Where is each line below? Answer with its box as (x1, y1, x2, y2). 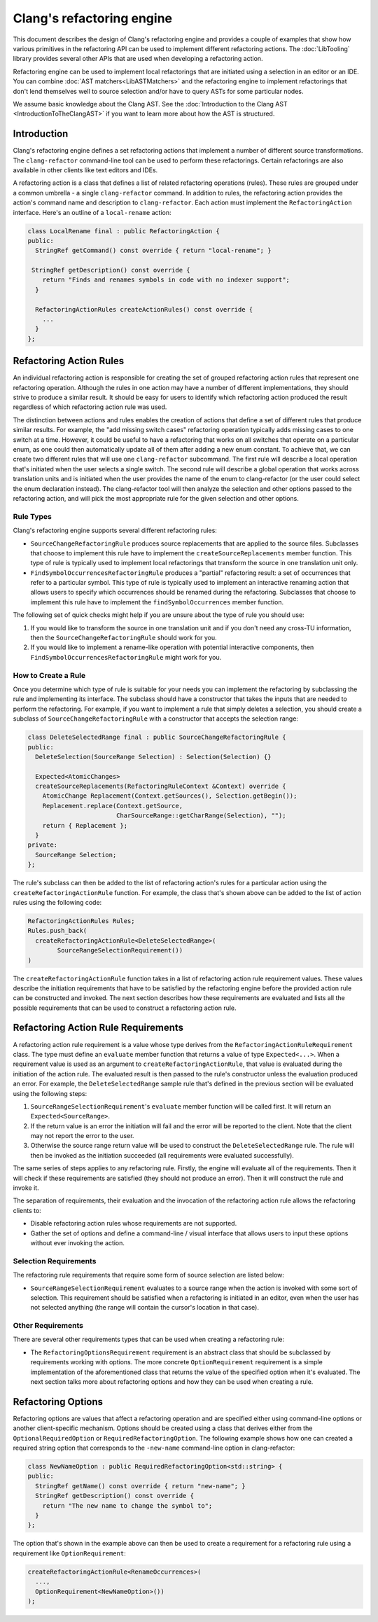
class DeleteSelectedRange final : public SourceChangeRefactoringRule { (27, 733, 286, 742)
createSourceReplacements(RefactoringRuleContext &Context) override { (35, 782, 286, 791)
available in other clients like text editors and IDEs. (13, 165, 158, 174)
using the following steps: (13, 1089, 87, 1097)
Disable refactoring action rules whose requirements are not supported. (30, 1219, 237, 1228)
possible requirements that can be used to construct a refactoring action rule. (13, 1004, 237, 1012)
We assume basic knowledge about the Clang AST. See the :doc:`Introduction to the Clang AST (13, 99, 288, 108)
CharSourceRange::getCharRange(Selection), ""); (115, 812, 286, 819)
